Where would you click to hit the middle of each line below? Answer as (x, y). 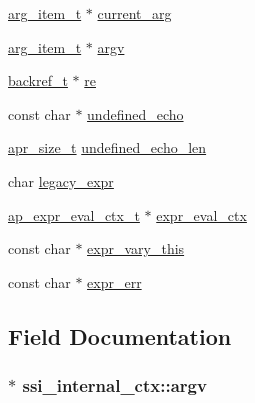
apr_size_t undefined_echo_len (107, 147)
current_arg (134, 13)
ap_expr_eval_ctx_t (74, 214)
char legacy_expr (61, 180)
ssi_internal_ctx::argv (114, 385)
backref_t (38, 80)
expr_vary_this (136, 248)
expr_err (114, 281)
